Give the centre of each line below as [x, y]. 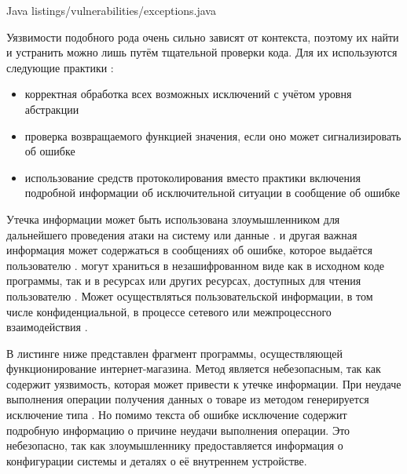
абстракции [52, 109]
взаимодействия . [47, 327]
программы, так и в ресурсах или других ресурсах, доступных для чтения [184, 281]
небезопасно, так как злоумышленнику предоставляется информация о [175, 445]
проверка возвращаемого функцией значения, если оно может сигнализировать [213, 135]
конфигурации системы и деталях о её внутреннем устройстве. [157, 460]
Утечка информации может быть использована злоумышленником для [173, 219]
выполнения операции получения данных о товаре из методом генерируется [188, 399]
